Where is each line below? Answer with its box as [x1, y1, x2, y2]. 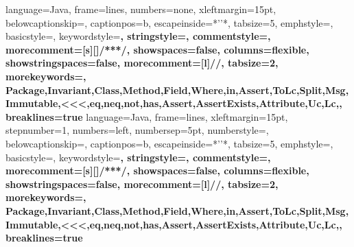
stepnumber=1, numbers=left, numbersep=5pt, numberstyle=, [5, 123, 269, 137]
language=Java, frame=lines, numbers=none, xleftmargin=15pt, [5, 2, 276, 16]
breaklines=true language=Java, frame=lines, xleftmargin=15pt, [5, 109, 288, 123]
